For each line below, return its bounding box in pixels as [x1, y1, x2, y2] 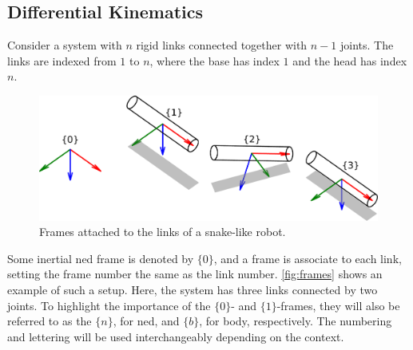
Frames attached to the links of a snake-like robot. [39, 223, 286, 240]
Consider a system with [7, 37, 122, 53]
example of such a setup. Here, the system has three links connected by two [7, 281, 378, 298]
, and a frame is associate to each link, [213, 250, 402, 266]
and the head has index [292, 52, 407, 69]
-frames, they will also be [276, 297, 400, 313]
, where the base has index [149, 52, 280, 69]
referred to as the [7, 313, 92, 329]
